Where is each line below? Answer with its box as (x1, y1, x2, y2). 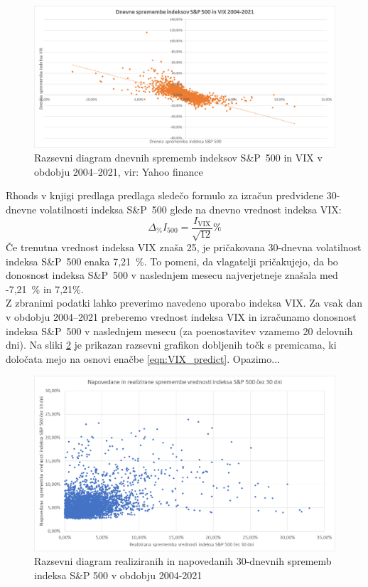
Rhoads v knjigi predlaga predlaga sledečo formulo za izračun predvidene (6, 188, 324, 203)
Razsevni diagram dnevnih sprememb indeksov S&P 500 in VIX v (34, 150, 323, 165)
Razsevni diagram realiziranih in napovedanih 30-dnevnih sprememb (34, 554, 332, 569)
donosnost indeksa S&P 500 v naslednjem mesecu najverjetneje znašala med (6, 268, 338, 282)
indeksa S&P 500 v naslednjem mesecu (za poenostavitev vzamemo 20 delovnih (6, 323, 353, 338)
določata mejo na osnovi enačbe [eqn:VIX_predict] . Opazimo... (6, 351, 280, 366)
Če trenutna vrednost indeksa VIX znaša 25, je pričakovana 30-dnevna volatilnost (6, 240, 362, 254)
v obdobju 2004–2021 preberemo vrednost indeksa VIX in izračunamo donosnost (6, 309, 357, 324)
